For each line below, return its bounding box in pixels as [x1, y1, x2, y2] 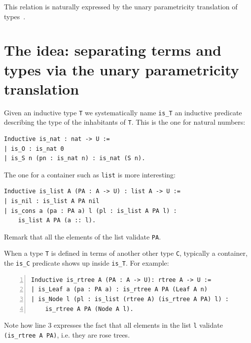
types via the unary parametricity [4, 59, 239, 79]
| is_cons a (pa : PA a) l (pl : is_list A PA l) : [4, 207, 177, 214]
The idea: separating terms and [4, 40, 222, 60]
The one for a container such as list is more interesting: [4, 169, 176, 179]
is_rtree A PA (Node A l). [45, 305, 134, 312]
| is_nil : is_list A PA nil [4, 198, 100, 205]
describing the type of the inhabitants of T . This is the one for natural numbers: [4, 117, 246, 127]
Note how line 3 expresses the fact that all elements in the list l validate [4, 320, 223, 330]
